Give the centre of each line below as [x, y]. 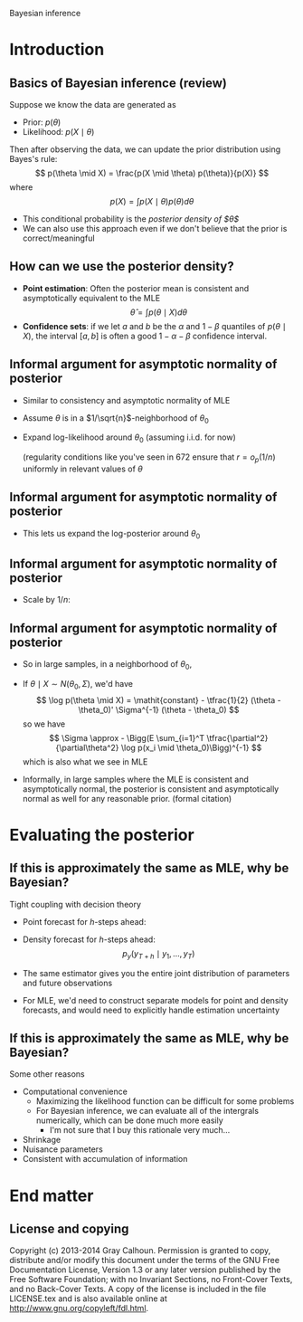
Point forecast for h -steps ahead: [84, 921]
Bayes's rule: [33, 159]
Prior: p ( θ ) [42, 122]
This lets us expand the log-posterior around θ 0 [111, 534]
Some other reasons [47, 1074]
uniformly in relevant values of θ [82, 469]
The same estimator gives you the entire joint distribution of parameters [156, 973]
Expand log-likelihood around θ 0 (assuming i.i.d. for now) [129, 438]
